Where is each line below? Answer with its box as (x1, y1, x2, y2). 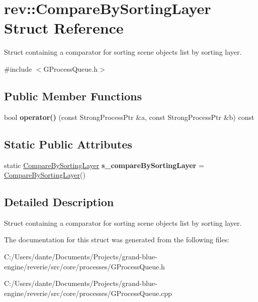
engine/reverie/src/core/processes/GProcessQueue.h (4, 261, 165, 271)
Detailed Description (4, 194, 114, 210)
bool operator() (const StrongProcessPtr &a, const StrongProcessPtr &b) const (4, 111, 254, 122)
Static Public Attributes (4, 136, 132, 152)
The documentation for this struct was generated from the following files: (4, 234, 230, 245)
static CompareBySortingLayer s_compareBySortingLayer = (4, 160, 204, 170)
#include (4, 63, 32, 74)
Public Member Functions (4, 88, 142, 103)
